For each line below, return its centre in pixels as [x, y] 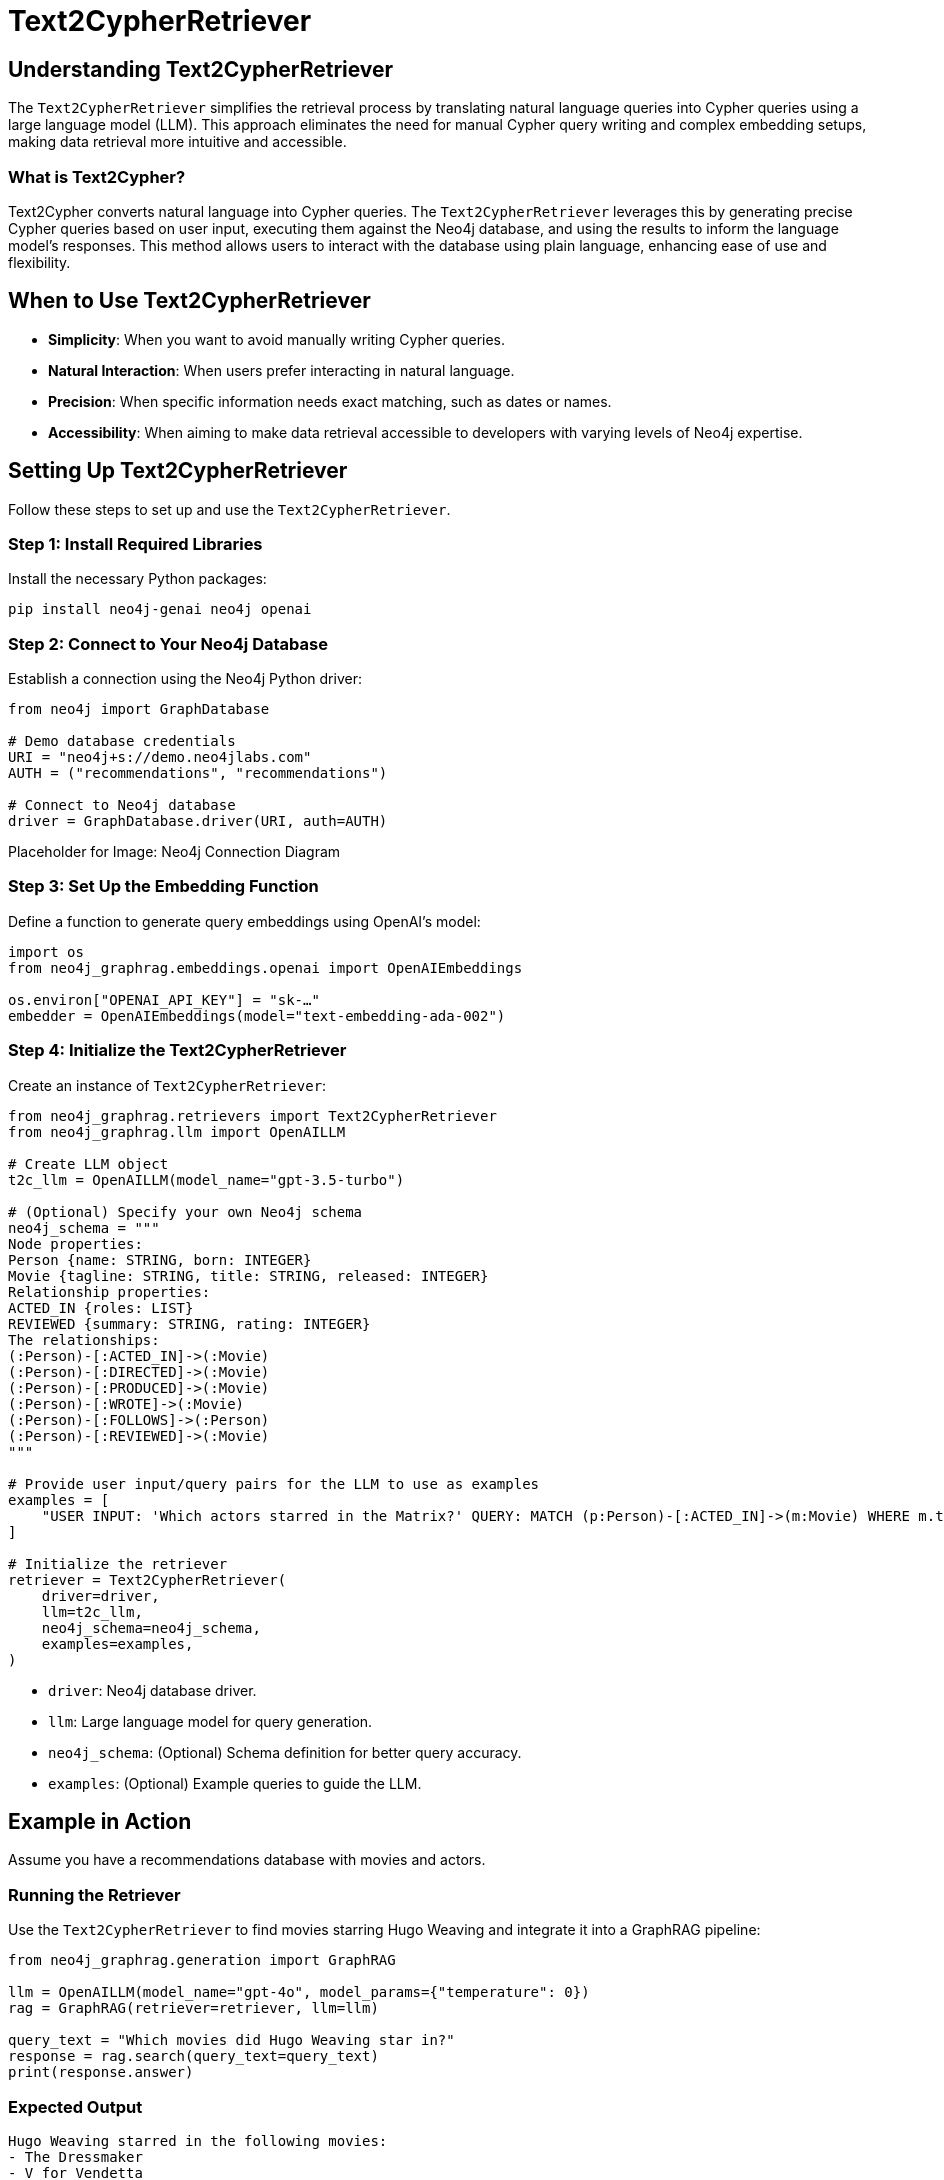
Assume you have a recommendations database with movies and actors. [247, 1860]
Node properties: [75, 1243]
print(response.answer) [101, 2072]
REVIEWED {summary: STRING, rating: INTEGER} [189, 1323]
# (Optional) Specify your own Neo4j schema [185, 1211]
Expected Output [75, 2106]
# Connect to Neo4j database [122, 805]
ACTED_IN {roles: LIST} [101, 1307]
